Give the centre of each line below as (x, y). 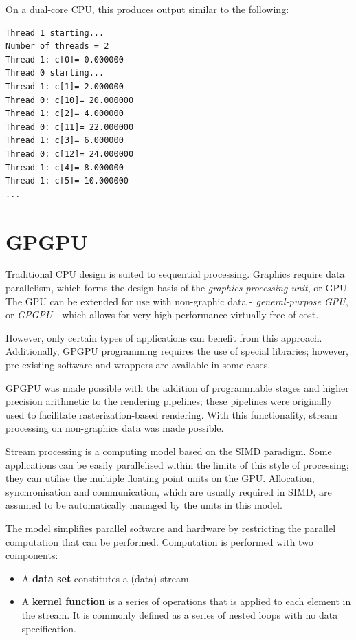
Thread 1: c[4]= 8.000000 (65, 167)
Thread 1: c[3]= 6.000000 (65, 141)
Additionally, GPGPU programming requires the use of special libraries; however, (177, 351)
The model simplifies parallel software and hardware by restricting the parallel (171, 528)
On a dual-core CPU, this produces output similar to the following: (147, 9)
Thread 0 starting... (55, 73)
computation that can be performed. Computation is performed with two (159, 541)
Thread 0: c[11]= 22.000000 (70, 127)
